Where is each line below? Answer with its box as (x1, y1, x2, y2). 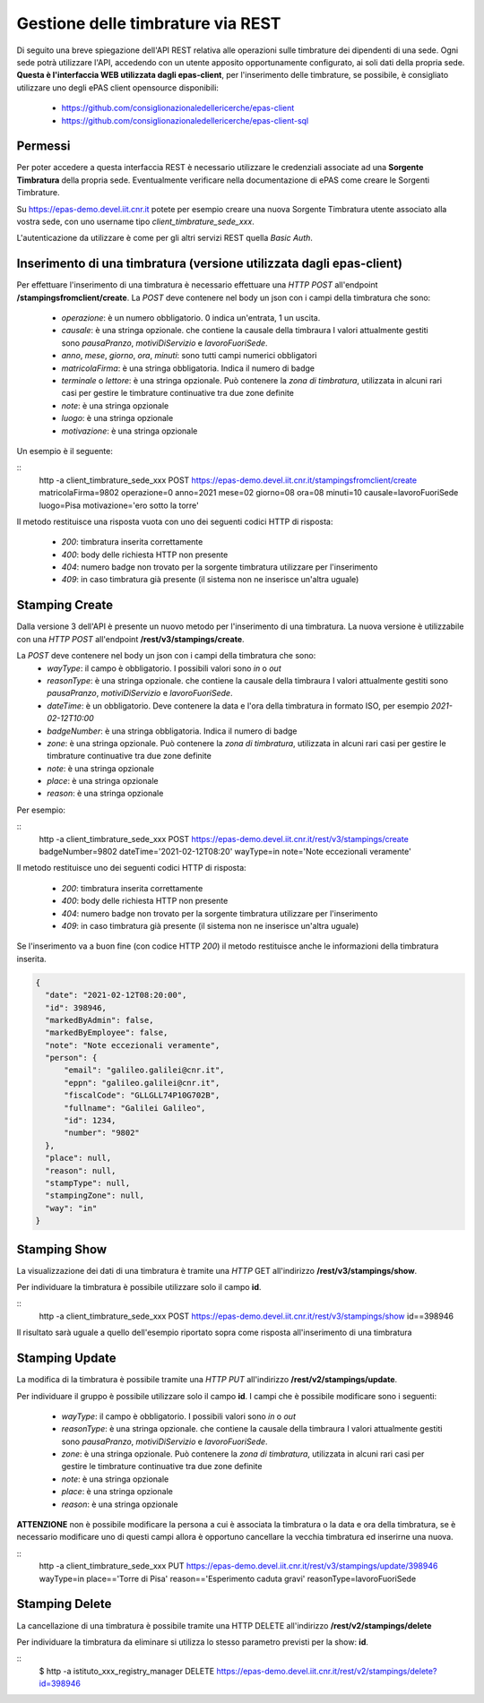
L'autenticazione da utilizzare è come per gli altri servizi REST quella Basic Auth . (16, 233, 314, 244)
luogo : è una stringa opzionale (61, 413, 174, 424)
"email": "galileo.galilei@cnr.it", (64, 1065, 225, 1075)
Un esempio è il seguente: (16, 445, 114, 456)
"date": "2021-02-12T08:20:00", (45, 990, 187, 1001)
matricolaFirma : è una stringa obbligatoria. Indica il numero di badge (61, 363, 315, 374)
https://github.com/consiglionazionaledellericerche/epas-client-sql (61, 115, 309, 125)
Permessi (16, 139, 71, 154)
